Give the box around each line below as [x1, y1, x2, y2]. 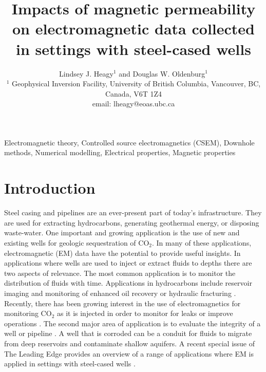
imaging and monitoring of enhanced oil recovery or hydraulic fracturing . [4, 287, 236, 298]
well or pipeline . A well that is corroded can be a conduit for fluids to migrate [4, 328, 252, 339]
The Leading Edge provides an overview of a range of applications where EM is [4, 348, 254, 359]
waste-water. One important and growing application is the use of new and [4, 227, 240, 238]
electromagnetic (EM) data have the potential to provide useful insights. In [4, 247, 241, 258]
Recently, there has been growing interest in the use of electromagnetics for [4, 297, 241, 308]
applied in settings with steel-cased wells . [4, 358, 136, 369]
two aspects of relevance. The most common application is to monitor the [4, 267, 236, 278]
